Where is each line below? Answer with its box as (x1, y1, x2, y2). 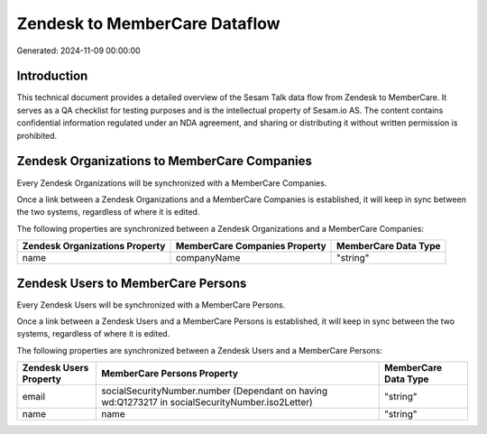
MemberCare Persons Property (100, 367, 239, 380)
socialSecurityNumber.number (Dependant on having (100, 384, 328, 397)
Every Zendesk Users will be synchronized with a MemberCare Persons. (16, 299, 286, 310)
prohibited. (16, 130, 58, 141)
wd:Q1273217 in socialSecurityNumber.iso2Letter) (100, 396, 313, 409)
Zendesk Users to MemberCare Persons (16, 275, 247, 291)
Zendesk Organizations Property (22, 240, 166, 253)
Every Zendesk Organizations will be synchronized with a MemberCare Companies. (16, 177, 327, 189)
